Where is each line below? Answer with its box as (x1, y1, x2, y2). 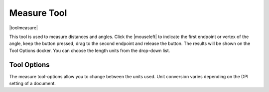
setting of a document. (9, 81, 56, 87)
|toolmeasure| (9, 25, 38, 31)
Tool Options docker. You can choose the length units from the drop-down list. (9, 47, 170, 53)
